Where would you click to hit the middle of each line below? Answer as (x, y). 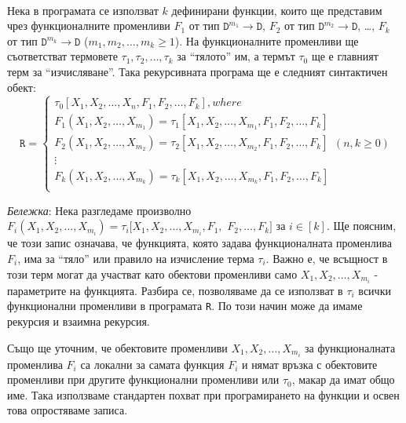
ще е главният (345, 56)
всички (375, 290)
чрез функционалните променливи (89, 26)
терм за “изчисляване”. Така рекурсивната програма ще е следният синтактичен (198, 71)
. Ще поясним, (361, 226)
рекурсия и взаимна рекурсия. (79, 321)
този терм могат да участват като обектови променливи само (152, 273)
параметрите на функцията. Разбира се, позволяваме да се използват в (175, 290)
